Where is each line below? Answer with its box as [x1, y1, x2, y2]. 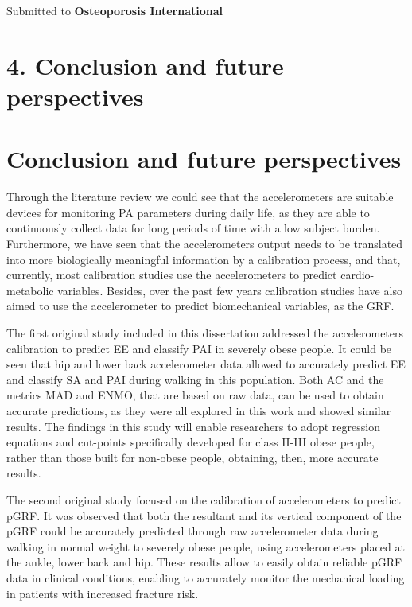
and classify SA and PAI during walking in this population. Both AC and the [6, 371, 384, 387]
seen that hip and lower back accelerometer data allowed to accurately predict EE [6, 356, 406, 372]
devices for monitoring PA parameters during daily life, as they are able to [6, 204, 370, 220]
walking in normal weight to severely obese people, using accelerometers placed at [6, 538, 405, 554]
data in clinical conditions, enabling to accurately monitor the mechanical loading [6, 569, 405, 586]
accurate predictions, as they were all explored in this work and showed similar [6, 403, 391, 418]
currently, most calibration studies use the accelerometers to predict [6, 267, 337, 283]
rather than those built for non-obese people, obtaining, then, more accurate [6, 449, 379, 465]
